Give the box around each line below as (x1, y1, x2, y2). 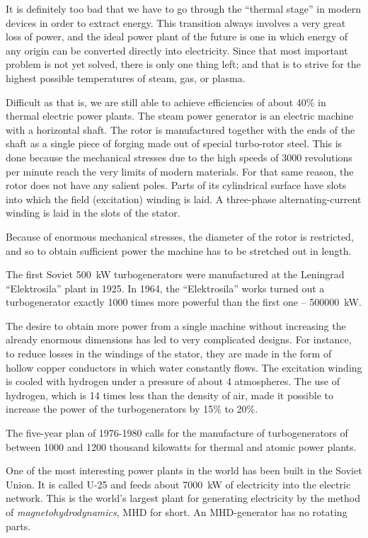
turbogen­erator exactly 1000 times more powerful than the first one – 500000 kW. (6, 294, 362, 309)
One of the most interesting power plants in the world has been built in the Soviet (6, 463, 362, 478)
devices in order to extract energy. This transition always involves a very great (6, 15, 346, 30)
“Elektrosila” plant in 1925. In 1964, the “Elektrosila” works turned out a (6, 280, 325, 295)
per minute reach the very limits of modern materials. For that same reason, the (6, 164, 354, 178)
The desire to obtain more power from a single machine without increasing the (6, 318, 346, 333)
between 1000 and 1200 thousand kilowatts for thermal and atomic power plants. (6, 439, 357, 454)
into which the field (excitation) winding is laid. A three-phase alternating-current (6, 191, 362, 206)
